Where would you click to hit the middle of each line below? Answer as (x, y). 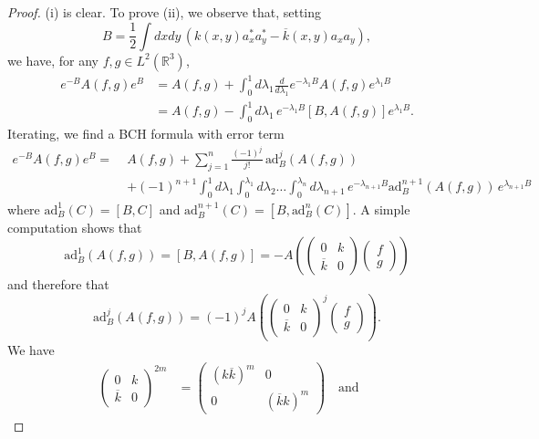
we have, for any (53, 60)
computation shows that (75, 227)
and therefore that (58, 284)
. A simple (381, 209)
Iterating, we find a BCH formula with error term (146, 134)
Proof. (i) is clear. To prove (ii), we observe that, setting (165, 12)
